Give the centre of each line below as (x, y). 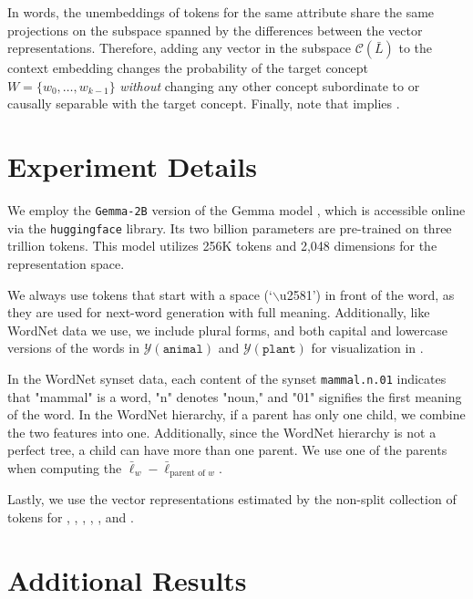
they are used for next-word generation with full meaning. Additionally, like (219, 312)
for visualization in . (367, 348)
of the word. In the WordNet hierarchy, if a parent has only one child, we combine (236, 414)
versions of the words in (73, 348)
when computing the (65, 468)
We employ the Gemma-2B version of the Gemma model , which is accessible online (236, 210)
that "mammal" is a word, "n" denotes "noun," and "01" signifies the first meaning (235, 396)
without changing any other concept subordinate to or (270, 85)
